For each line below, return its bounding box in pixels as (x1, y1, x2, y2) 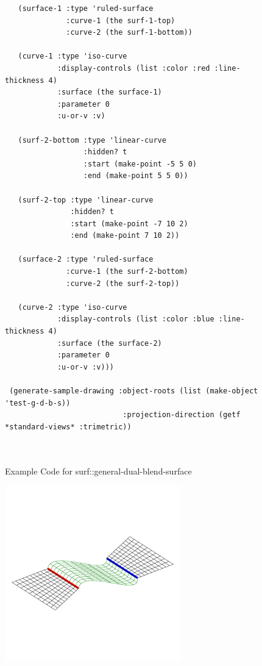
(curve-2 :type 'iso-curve (18, 303, 127, 312)
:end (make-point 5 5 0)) (83, 171, 188, 181)
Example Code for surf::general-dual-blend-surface (5, 464, 192, 477)
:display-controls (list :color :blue (57, 315, 214, 324)
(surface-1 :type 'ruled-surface (18, 4, 154, 13)
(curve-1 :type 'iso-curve (18, 52, 127, 61)
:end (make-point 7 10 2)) (70, 231, 180, 240)
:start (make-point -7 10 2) (70, 219, 188, 228)
